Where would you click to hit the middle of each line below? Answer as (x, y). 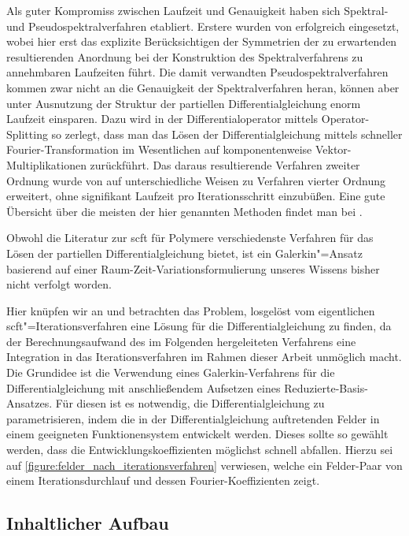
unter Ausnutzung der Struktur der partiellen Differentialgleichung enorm (184, 103)
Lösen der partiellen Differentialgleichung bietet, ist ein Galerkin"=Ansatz (184, 253)
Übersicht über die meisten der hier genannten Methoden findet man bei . (184, 211)
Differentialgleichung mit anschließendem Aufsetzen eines (144, 387)
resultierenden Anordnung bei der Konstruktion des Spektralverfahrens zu (185, 56)
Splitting (27, 134)
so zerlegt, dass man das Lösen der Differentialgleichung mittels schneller (227, 134)
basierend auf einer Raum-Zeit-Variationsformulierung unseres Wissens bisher (193, 268)
